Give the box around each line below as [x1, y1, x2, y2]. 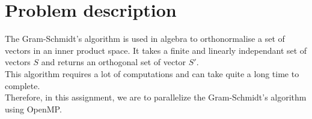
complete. [5, 79, 40, 91]
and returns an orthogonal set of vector [41, 56, 186, 68]
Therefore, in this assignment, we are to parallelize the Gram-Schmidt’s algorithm [5, 91, 307, 103]
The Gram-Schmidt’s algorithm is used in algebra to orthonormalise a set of [5, 32, 285, 45]
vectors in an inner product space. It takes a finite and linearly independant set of [5, 44, 307, 56]
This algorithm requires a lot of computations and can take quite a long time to [5, 67, 299, 80]
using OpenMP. [5, 102, 62, 115]
